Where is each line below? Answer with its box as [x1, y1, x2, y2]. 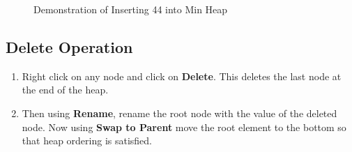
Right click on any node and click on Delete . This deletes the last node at [22, 68, 342, 83]
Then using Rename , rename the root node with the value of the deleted [22, 105, 337, 120]
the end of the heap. [22, 82, 109, 97]
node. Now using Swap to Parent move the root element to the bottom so [22, 119, 346, 134]
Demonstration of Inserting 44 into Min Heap [33, 2, 228, 16]
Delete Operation [6, 36, 133, 57]
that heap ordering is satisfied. [22, 133, 153, 148]
